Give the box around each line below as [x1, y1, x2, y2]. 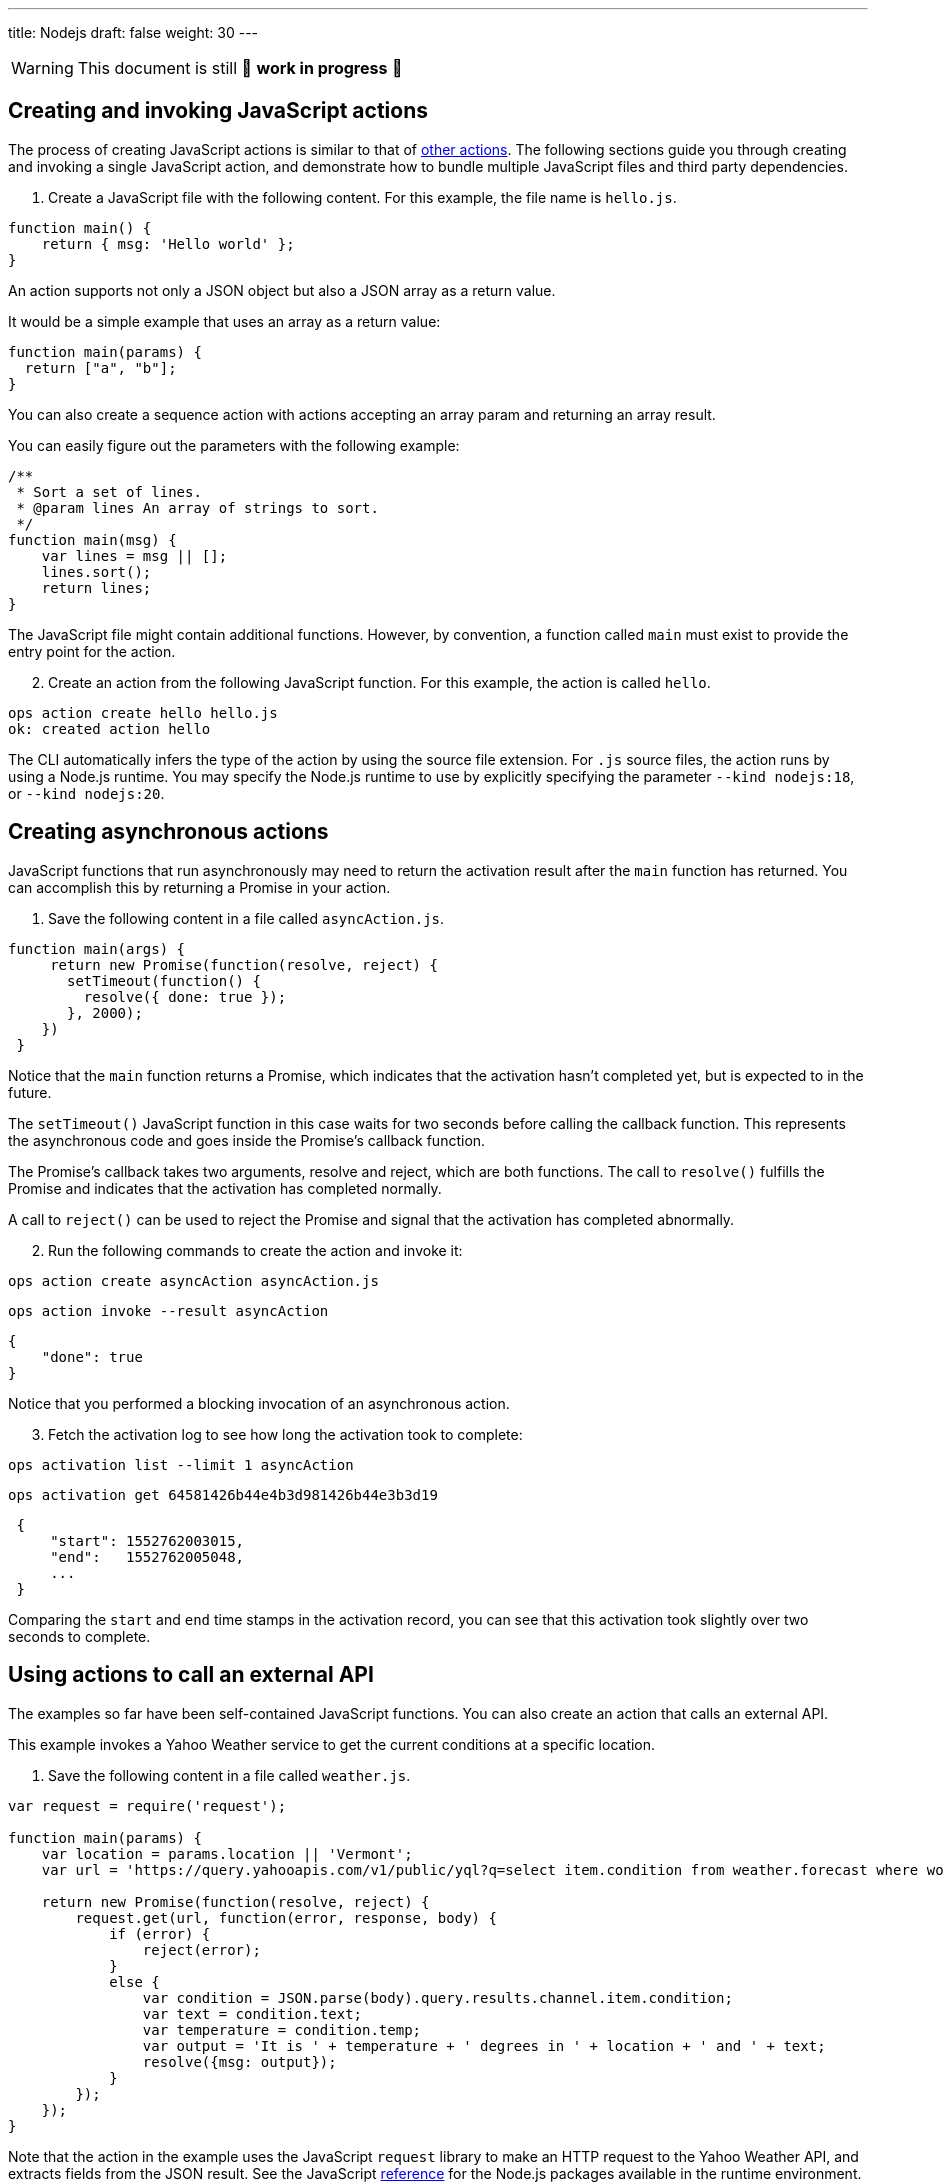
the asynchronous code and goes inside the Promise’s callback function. [8, 1131, 486, 1149]
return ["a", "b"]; [24, 359, 177, 376]
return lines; [41, 579, 152, 596]
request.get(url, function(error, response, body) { [75, 1909, 497, 1926]
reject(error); [142, 1941, 261, 1958]
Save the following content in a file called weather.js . [48, 1766, 411, 1784]
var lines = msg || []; [41, 547, 228, 564]
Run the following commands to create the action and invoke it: [48, 1241, 463, 1259]
